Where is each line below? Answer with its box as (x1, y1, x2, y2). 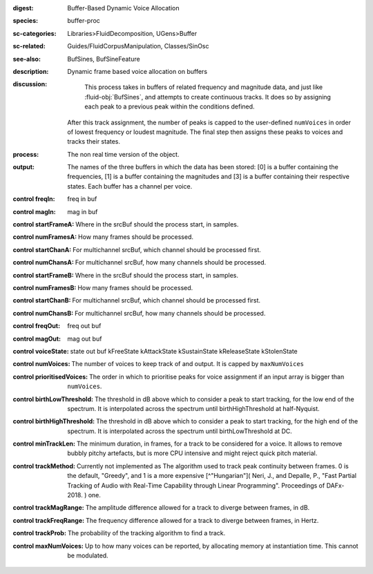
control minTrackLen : (12, 439, 76, 448)
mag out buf (67, 334, 102, 343)
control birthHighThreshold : (12, 417, 95, 425)
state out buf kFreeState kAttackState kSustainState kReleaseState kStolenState (70, 347, 298, 355)
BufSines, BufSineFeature (67, 55, 141, 63)
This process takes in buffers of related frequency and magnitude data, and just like (84, 83, 323, 91)
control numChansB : (12, 309, 74, 317)
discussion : (12, 80, 48, 88)
